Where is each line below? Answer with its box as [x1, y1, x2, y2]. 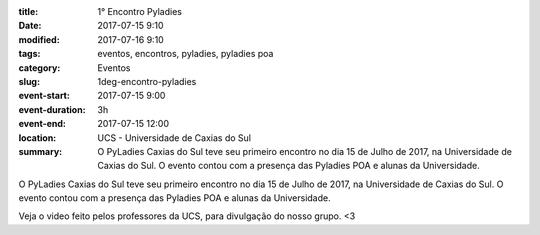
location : [18, 131, 57, 144]
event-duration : [18, 103, 86, 115]
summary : [18, 145, 63, 157]
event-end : [18, 118, 67, 130]
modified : [18, 33, 60, 45]
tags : [18, 48, 41, 60]
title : [18, 6, 39, 17]
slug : [18, 75, 40, 87]
